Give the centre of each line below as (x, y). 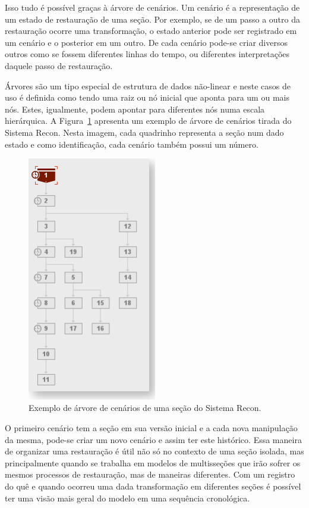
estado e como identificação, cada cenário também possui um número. (132, 144)
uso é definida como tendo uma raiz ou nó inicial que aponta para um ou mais (147, 97)
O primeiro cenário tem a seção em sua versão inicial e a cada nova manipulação (151, 428)
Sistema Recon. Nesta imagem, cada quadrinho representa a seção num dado (144, 132)
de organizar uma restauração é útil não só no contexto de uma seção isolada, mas (154, 451)
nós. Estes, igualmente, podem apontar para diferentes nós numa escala (135, 109)
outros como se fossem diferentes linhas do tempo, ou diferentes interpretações (147, 54)
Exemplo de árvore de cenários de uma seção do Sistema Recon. (145, 408)
